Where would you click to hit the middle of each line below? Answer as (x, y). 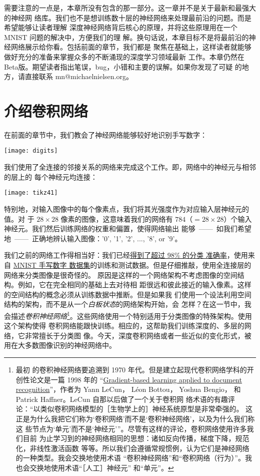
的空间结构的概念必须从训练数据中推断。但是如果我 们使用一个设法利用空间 (128, 294)
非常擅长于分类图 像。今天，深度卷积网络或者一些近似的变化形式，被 (138, 335)
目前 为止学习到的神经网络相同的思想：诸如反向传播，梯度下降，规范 (136, 438)
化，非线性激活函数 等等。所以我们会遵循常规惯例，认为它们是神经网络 (132, 448)
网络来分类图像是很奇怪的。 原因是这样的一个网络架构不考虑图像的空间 (121, 275)
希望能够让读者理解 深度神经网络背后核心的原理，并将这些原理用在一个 (121, 27)
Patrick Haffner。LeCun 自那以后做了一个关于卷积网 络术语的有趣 (122, 399)
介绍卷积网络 (46, 110)
